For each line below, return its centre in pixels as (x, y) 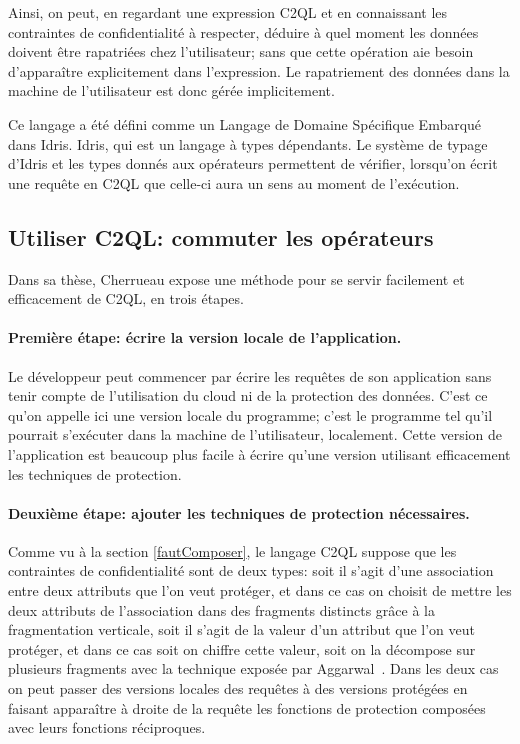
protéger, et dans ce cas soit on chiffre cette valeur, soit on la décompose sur (242, 648)
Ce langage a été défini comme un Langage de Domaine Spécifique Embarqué (245, 123)
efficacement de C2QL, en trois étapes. (126, 298)
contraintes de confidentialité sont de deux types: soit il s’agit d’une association (251, 570)
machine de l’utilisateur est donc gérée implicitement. (171, 90)
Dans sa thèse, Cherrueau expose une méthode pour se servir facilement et (236, 278)
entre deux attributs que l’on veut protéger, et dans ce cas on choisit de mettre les (260, 590)
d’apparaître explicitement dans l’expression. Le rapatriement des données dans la (259, 70)
